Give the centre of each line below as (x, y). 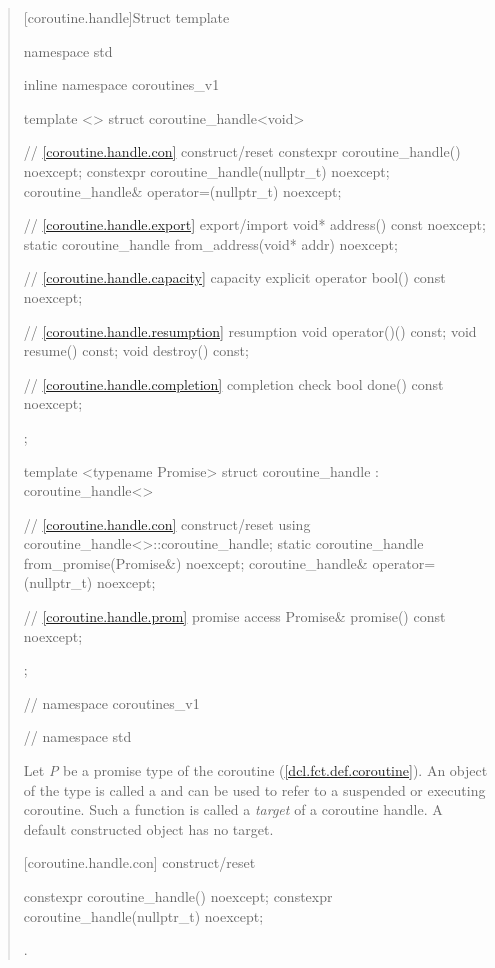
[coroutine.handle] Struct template (126, 17)
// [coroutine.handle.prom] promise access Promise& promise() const (234, 616)
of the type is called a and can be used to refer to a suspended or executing (254, 789)
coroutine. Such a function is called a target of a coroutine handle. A (233, 809)
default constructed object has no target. (148, 828)
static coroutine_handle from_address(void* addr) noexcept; (210, 243)
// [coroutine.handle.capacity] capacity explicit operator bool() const (234, 277)
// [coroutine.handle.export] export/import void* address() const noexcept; (254, 224)
